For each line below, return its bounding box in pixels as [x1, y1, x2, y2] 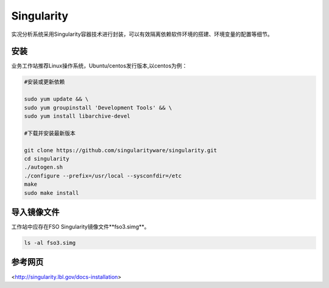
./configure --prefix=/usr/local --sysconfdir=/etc [24, 172, 182, 179]
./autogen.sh [24, 164, 63, 170]
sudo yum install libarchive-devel [24, 113, 130, 119]
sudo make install [24, 189, 79, 196]
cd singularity [24, 155, 69, 162]
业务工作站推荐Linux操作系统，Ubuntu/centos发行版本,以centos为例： [11, 62, 188, 69]
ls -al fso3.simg [24, 239, 76, 246]
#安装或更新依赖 [24, 79, 65, 85]
